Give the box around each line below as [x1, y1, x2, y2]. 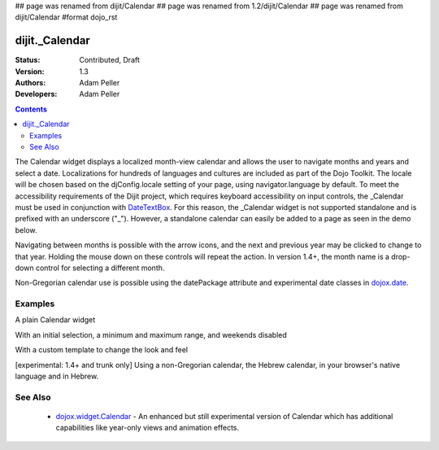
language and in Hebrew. [15, 371, 99, 382]
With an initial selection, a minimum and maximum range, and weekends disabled [15, 330, 288, 339]
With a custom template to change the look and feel [15, 345, 189, 355]
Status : [15, 55, 41, 65]
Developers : [15, 90, 58, 99]
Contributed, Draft [79, 55, 140, 65]
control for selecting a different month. [35, 263, 165, 273]
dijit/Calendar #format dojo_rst [15, 12, 118, 22]
